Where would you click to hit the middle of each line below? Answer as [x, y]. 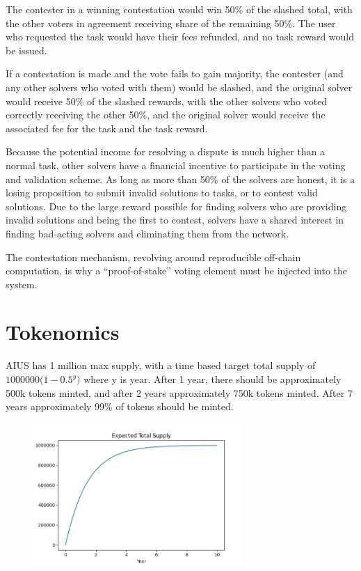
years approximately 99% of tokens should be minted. [120, 406]
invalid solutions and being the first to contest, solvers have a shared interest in [175, 220]
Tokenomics [63, 332]
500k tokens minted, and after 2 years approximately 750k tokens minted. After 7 [179, 392]
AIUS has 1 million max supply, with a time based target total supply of [161, 365]
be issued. [26, 50]
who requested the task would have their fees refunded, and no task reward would [180, 37]
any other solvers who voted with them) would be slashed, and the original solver [179, 87]
